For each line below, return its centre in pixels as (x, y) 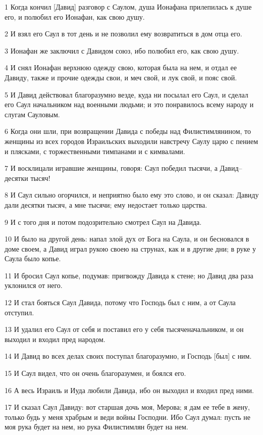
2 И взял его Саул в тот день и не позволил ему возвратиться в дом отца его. (123, 34)
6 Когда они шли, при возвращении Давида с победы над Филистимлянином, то (128, 131)
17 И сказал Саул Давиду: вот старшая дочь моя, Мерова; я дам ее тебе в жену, (127, 407)
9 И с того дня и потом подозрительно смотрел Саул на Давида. (103, 222)
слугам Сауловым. (32, 114)
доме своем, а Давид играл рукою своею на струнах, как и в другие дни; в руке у (130, 248)
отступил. (19, 312)
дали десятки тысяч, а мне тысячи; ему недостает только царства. (106, 204)
